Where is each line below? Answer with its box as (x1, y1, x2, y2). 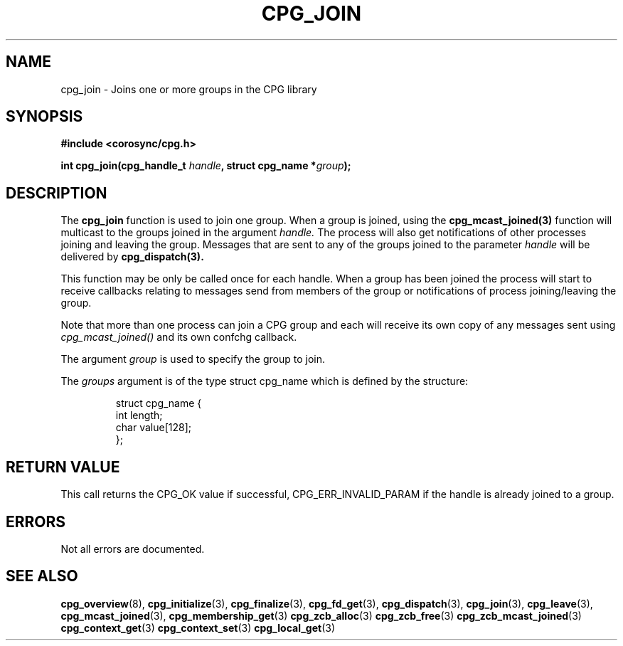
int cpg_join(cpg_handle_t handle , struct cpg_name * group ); (60, 159, 351, 172)
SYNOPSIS (6, 107, 83, 126)
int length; (115, 409, 163, 422)
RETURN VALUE (6, 457, 120, 476)
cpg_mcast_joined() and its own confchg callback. (60, 331, 297, 344)
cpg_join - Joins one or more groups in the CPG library (60, 83, 317, 95)
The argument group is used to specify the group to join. (60, 353, 325, 366)
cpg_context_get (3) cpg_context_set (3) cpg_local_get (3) (60, 621, 336, 634)
